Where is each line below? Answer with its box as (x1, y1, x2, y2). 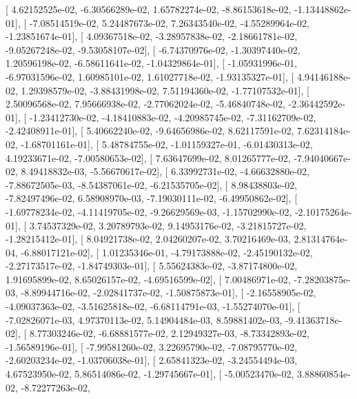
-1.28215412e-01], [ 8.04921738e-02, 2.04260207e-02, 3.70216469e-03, (6, 232, 291, 246)
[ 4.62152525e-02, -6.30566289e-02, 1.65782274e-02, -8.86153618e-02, (6, 2, 292, 16)
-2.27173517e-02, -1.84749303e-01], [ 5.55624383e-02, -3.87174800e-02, (6, 258, 298, 273)
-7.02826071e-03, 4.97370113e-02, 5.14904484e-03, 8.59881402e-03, (6, 312, 283, 327)
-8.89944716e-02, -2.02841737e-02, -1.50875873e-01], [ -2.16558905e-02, (21, 285, 316, 300)
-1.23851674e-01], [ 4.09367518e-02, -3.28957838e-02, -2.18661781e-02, (6, 29, 298, 43)
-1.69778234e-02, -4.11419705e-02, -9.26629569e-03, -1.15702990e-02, (6, 204, 292, 218)
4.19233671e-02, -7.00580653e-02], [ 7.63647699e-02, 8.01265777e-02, (6, 150, 291, 165)
